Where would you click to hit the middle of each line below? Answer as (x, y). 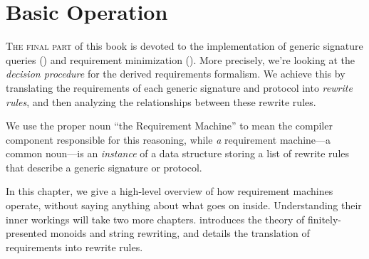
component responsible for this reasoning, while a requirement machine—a (168, 139)
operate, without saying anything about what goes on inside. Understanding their (184, 205)
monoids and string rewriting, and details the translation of (180, 233)
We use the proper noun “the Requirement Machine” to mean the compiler (169, 126)
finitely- (324, 219)
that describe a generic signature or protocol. (104, 167)
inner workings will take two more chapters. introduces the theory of (155, 219)
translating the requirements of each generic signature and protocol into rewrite (179, 87)
